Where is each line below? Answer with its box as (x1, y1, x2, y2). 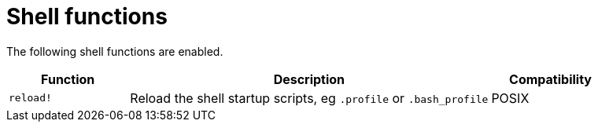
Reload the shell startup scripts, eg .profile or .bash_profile (130, 90, 489, 106)
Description (273, 71, 345, 87)
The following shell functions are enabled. (6, 44, 223, 58)
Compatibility (509, 71, 592, 87)
